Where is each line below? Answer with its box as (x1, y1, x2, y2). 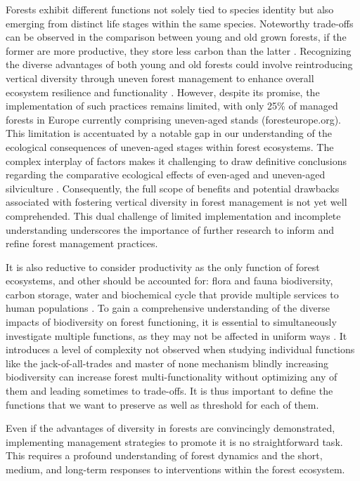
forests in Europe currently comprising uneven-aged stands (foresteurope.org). (6, 112, 342, 126)
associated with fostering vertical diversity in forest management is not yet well (6, 195, 347, 209)
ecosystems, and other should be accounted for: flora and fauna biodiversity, (6, 273, 333, 288)
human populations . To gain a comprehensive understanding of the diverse (6, 301, 330, 315)
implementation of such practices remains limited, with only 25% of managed (6, 98, 338, 113)
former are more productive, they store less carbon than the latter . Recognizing (6, 43, 352, 58)
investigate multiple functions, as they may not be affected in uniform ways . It (6, 328, 347, 343)
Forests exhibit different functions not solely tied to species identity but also (6, 2, 334, 16)
